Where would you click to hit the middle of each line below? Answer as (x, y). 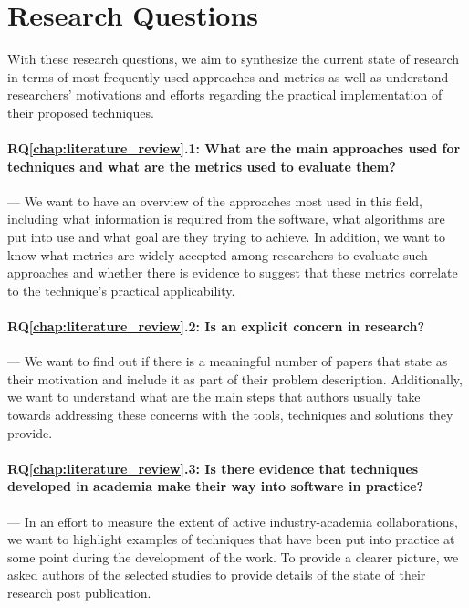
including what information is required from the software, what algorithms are (226, 219)
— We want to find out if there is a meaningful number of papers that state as (228, 361)
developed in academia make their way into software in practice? (216, 486)
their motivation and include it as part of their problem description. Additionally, (235, 378)
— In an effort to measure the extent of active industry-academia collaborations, (233, 521)
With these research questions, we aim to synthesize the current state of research (234, 59)
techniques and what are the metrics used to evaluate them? (202, 166)
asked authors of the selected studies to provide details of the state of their (217, 575)
